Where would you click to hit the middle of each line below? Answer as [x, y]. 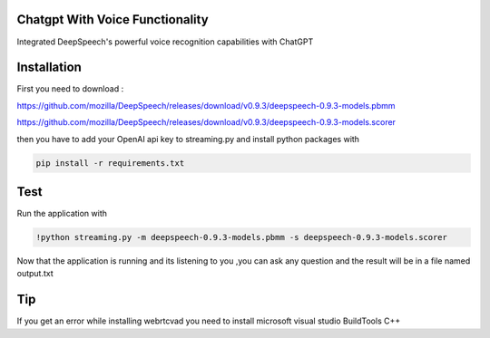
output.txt [35, 274]
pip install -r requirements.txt [110, 163]
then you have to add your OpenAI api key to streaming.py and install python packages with [188, 139]
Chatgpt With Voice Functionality [113, 19]
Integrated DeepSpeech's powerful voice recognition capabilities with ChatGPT [165, 42]
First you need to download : [70, 89]
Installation [49, 68]
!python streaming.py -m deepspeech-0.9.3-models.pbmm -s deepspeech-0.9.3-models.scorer [242, 237]
